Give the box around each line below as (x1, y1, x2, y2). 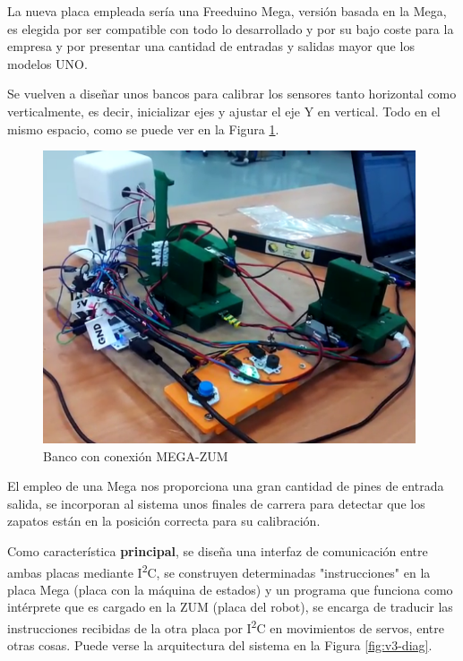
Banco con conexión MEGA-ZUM (43, 446, 228, 465)
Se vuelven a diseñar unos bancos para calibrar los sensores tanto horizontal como (7, 84, 457, 103)
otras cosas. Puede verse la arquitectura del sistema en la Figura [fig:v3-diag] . (7, 636, 433, 655)
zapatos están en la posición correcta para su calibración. (7, 511, 321, 530)
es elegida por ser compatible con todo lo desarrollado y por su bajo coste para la (7, 19, 454, 38)
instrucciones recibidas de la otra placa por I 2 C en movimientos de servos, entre (7, 616, 444, 637)
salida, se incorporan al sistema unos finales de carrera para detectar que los (7, 494, 425, 512)
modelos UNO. (7, 54, 88, 73)
